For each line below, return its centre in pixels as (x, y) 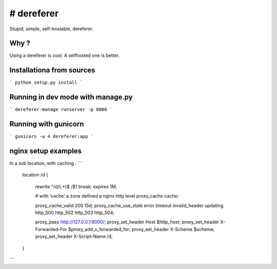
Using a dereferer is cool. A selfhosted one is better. (65, 55)
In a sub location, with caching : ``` (46, 163)
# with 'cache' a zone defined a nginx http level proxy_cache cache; (107, 196)
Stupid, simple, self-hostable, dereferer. (51, 29)
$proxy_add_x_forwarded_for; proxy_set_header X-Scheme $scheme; (141, 229)
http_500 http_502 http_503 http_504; (75, 213)
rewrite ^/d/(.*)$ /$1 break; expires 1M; (76, 186)
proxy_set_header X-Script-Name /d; (74, 237)
